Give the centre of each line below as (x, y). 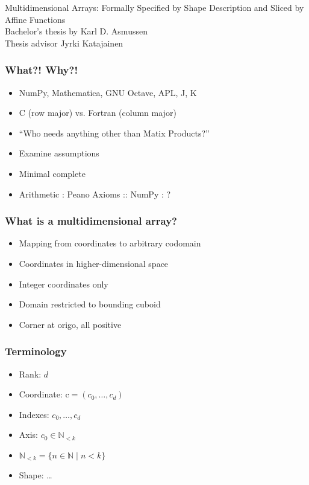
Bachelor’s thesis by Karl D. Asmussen (76, 31)
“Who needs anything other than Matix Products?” (114, 133)
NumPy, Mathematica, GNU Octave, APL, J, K (108, 92)
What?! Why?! (42, 70)
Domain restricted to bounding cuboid (90, 304)
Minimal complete (52, 173)
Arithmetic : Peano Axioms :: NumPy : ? (95, 194)
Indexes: (34, 414)
